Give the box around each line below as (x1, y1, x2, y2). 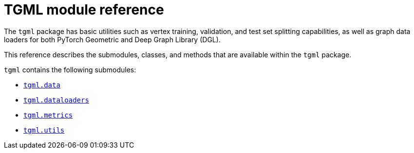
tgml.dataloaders (23, 96, 89, 104)
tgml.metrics (23, 111, 73, 119)
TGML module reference (4, 1, 164, 18)
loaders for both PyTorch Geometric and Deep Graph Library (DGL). (4, 35, 221, 44)
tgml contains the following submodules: (4, 65, 136, 74)
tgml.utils (23, 126, 65, 134)
